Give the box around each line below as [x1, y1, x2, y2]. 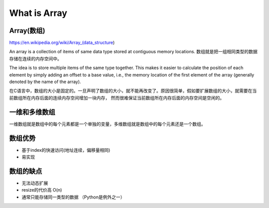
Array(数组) [9, 26, 45, 35]
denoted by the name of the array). [9, 79, 81, 85]
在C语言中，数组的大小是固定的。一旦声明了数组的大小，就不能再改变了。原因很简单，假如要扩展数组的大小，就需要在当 [9, 88, 257, 94]
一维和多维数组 [9, 107, 55, 116]
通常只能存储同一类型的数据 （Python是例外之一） [21, 194, 125, 200]
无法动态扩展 [21, 180, 48, 186]
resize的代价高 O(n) [21, 187, 62, 193]
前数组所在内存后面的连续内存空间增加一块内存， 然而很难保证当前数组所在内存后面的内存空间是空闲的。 [9, 95, 224, 101]
